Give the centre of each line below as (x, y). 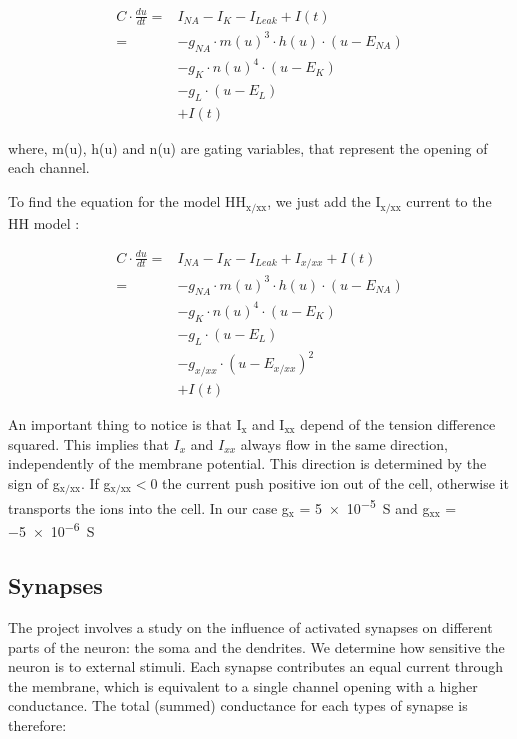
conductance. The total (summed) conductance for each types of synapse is (238, 705)
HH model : (44, 222)
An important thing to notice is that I (125, 423)
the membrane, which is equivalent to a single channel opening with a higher (243, 685)
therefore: (37, 724)
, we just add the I (324, 201)
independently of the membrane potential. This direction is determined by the (247, 463)
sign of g (34, 482)
